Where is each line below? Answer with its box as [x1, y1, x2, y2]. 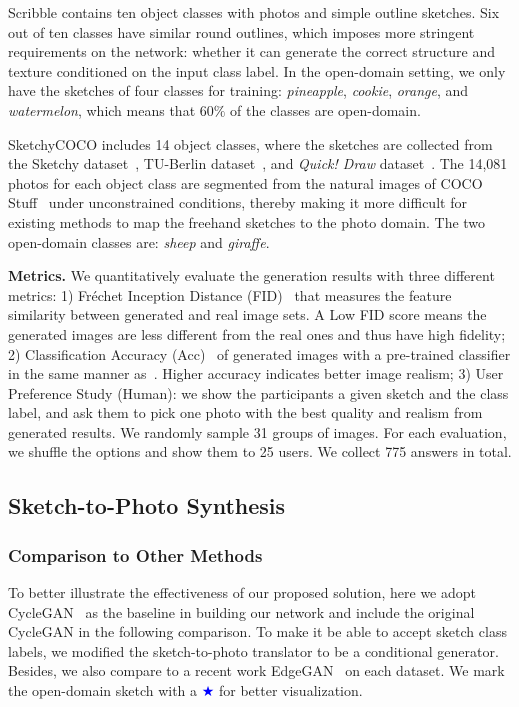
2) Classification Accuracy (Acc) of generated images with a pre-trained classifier [8, 343, 511, 364]
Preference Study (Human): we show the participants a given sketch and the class [8, 382, 509, 403]
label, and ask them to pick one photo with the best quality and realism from [8, 402, 483, 423]
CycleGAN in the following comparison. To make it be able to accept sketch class [8, 621, 507, 642]
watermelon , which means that [8, 99, 196, 120]
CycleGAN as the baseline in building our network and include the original [8, 601, 475, 622]
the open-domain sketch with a [8, 680, 198, 701]
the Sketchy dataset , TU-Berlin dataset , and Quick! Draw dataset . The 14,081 [8, 153, 508, 174]
